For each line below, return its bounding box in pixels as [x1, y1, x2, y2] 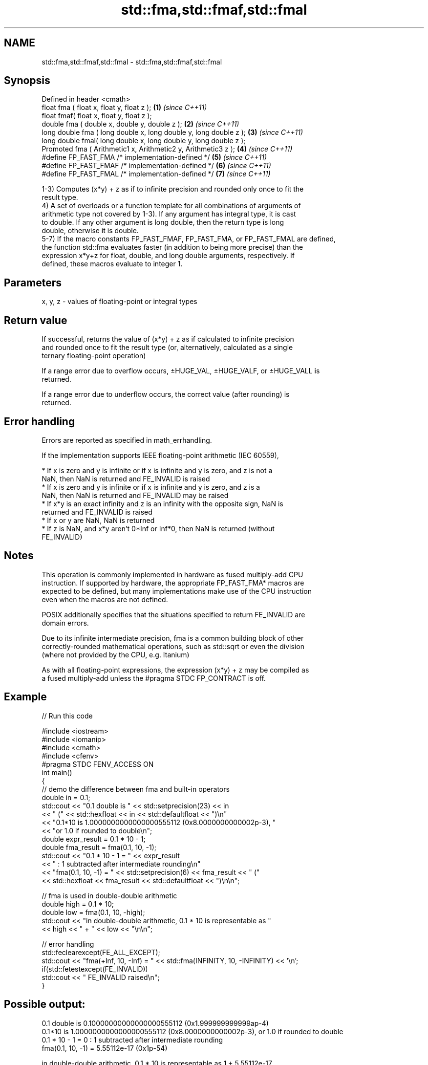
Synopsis [4, 74, 50, 87]
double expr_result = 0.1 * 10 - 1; [42, 834, 146, 843]
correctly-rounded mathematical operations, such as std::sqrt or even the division [42, 642, 304, 651]
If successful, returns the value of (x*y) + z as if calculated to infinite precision [42, 335, 294, 344]
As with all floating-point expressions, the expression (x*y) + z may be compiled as [42, 665, 309, 674]
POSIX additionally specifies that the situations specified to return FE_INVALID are [42, 610, 305, 619]
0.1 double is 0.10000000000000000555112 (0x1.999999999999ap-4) [42, 1019, 269, 1027]
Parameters [4, 276, 62, 289]
